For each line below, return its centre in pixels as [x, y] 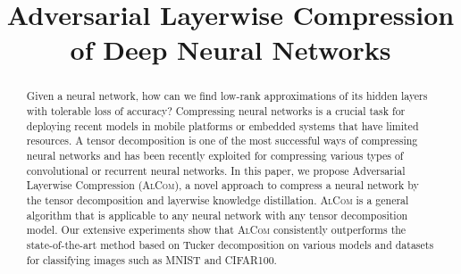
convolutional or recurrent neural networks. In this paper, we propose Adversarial [216, 170]
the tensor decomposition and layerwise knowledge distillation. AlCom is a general [218, 199]
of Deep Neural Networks [230, 50]
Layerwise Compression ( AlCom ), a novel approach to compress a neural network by [222, 185]
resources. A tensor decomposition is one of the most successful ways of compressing [222, 141]
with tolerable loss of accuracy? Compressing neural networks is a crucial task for [216, 111]
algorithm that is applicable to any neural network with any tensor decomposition [217, 215]
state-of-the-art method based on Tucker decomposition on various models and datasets [230, 244]
